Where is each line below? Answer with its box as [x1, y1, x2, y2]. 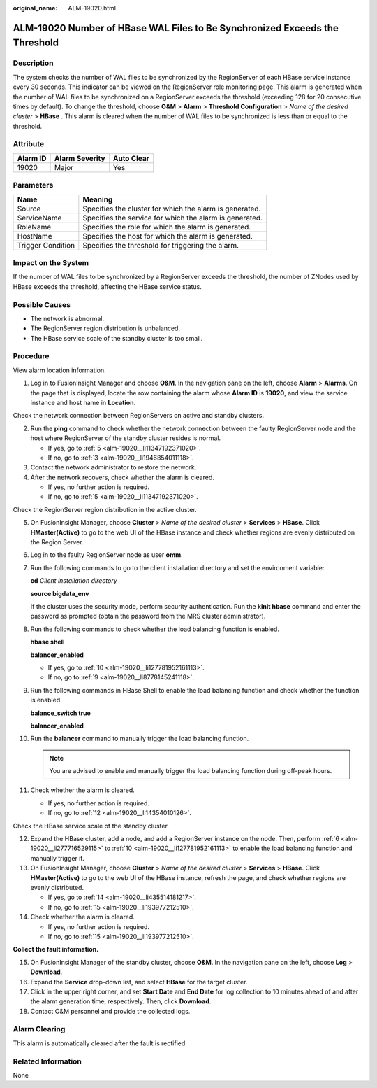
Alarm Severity [54, 153, 105, 163]
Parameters [13, 181, 54, 190]
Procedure [13, 351, 50, 361]
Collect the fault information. [13, 945, 99, 954]
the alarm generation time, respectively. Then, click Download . [30, 997, 212, 1005]
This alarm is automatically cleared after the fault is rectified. [13, 1039, 188, 1047]
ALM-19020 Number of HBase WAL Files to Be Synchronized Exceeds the [13, 22, 339, 34]
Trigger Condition [17, 240, 75, 250]
